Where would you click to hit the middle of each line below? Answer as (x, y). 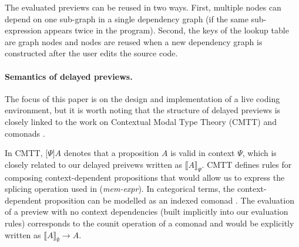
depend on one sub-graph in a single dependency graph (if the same (127, 18)
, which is (259, 153)
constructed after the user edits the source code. (91, 53)
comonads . (25, 133)
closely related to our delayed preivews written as (94, 164)
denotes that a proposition (111, 153)
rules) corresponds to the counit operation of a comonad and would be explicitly (149, 223)
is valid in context (203, 153)
